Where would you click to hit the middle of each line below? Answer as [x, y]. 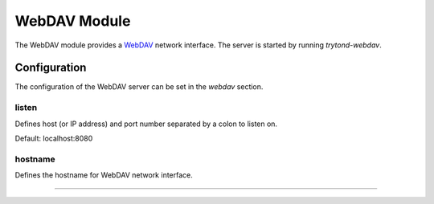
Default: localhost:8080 [54, 138]
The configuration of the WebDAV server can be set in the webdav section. [139, 87]
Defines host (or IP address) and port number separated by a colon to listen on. [146, 124]
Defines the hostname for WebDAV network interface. [104, 175]
